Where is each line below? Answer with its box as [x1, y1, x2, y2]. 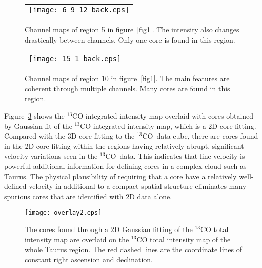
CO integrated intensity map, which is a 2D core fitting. [80, 120, 256, 131]
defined [4, 181, 27, 192]
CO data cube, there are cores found [142, 130, 258, 141]
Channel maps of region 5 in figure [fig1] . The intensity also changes [25, 24, 239, 34]
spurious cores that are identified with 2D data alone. [4, 190, 172, 201]
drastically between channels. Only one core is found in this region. [25, 34, 235, 45]
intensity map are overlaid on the [25, 234, 129, 244]
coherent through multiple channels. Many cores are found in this [25, 83, 230, 93]
